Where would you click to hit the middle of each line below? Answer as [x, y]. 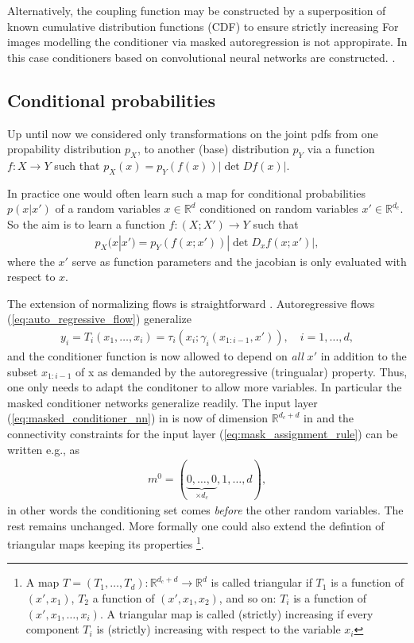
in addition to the [364, 355]
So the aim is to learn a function [86, 223]
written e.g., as [44, 449]
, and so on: [248, 597]
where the [31, 261]
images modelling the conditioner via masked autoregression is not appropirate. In [207, 42]
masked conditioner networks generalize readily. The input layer [163, 402]
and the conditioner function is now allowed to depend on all [155, 355]
